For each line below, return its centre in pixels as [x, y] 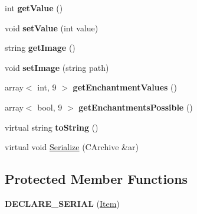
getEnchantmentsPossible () [136, 107]
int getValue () [34, 8]
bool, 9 [50, 107]
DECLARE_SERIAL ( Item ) [62, 203]
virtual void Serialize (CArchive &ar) [72, 147]
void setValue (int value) [52, 27]
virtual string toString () [52, 127]
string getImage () [40, 48]
